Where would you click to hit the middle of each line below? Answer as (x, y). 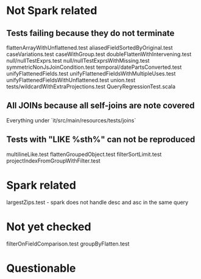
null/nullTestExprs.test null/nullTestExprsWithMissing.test (78, 61)
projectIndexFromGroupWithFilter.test (53, 161)
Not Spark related (52, 11)
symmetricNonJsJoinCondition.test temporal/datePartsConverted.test (94, 67)
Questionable (41, 268)
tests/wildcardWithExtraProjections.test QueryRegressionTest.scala (91, 87)
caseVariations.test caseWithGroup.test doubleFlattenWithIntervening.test (99, 54)
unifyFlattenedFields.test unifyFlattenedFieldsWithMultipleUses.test (91, 73)
